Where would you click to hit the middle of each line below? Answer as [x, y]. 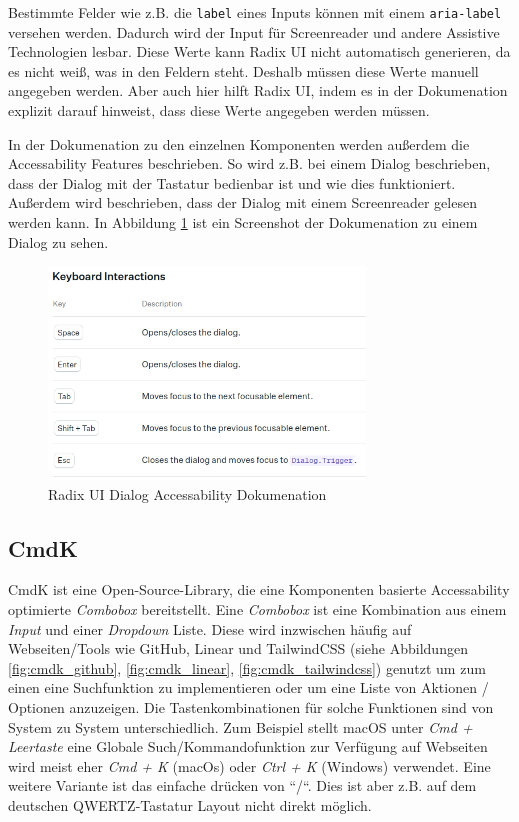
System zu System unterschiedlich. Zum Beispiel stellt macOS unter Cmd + [240, 726]
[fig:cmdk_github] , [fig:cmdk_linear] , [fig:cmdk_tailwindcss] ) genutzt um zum [247, 667]
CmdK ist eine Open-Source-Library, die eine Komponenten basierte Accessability [259, 589]
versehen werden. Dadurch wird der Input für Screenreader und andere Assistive [254, 31]
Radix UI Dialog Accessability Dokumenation [187, 493]
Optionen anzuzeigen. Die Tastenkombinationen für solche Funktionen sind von [251, 707]
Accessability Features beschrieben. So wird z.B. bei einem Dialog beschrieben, [249, 163]
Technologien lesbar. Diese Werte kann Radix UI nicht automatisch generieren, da [259, 51]
